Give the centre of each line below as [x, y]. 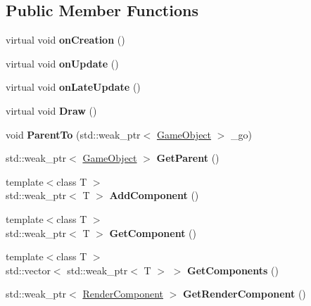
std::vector [28, 270]
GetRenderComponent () [244, 294]
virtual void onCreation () [65, 40]
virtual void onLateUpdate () [73, 87]
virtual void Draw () [51, 110]
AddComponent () [154, 195]
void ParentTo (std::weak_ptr [73, 134]
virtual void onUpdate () [62, 63]
